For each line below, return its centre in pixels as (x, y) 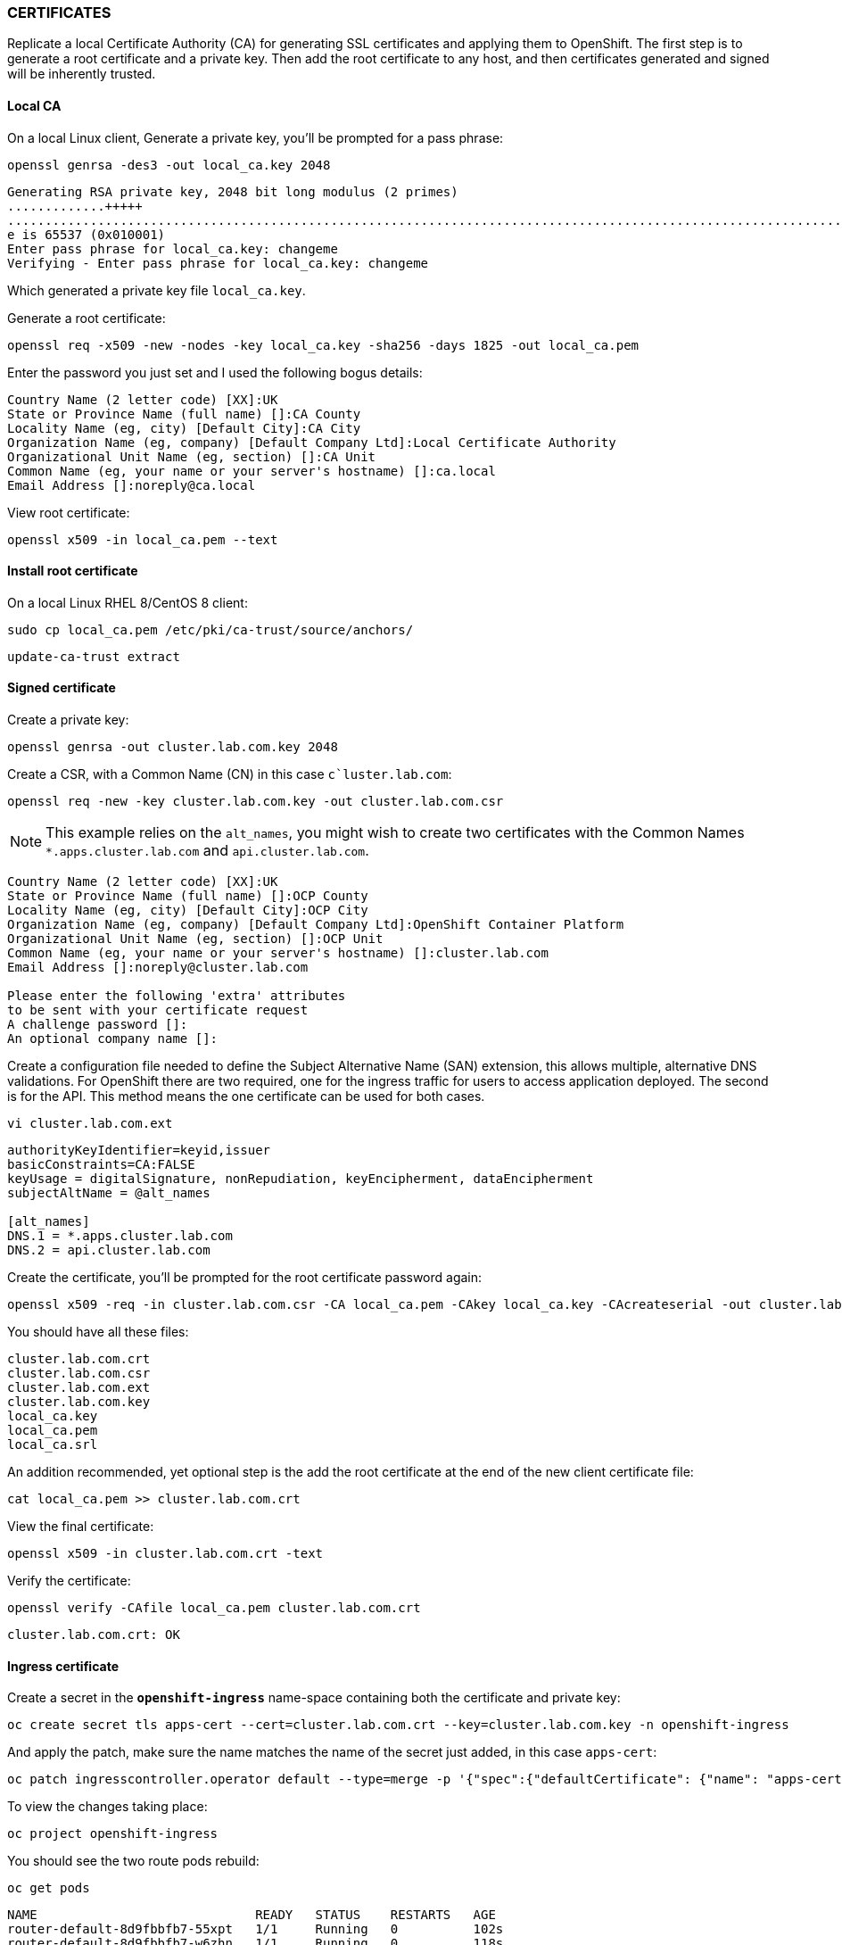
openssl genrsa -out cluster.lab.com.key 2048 (173, 747)
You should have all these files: (98, 1332)
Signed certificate (62, 688)
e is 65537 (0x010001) (87, 234)
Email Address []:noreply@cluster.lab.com (158, 968)
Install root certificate (73, 571)
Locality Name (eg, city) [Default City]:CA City (184, 428)
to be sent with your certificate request (158, 1010)
